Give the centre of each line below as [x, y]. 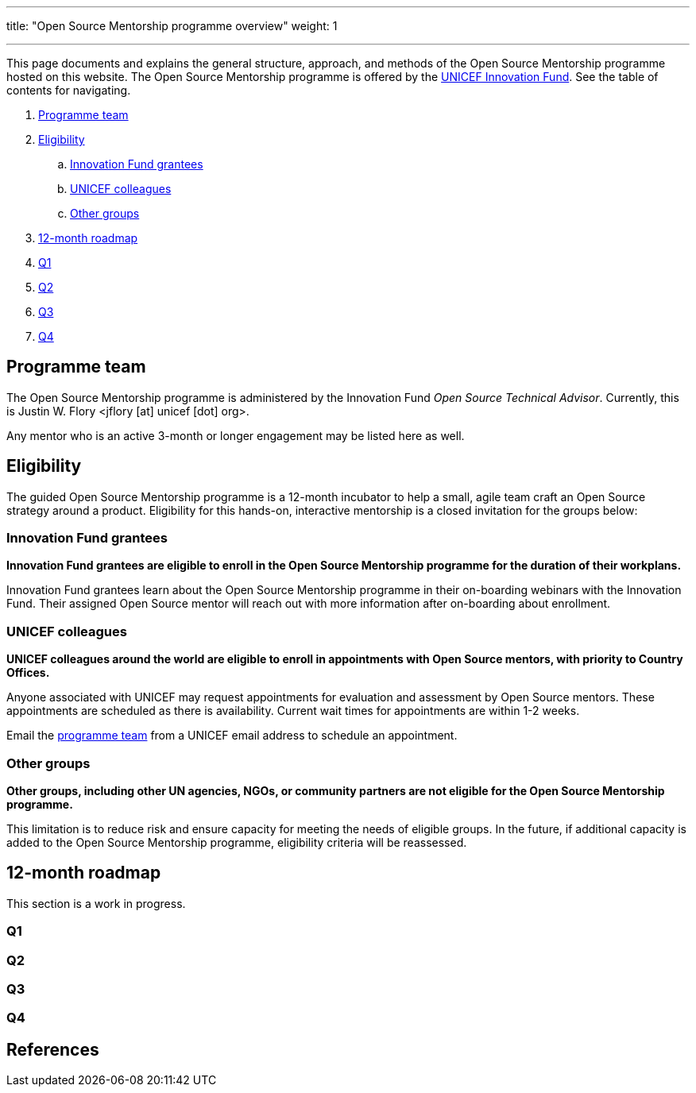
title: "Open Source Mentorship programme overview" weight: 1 [172, 26]
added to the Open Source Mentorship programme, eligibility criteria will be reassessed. [237, 842]
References [53, 1049]
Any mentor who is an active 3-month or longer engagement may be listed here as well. [236, 435]
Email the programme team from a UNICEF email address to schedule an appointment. [232, 736]
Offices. [28, 673]
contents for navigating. [69, 90]
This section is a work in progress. [96, 903]
